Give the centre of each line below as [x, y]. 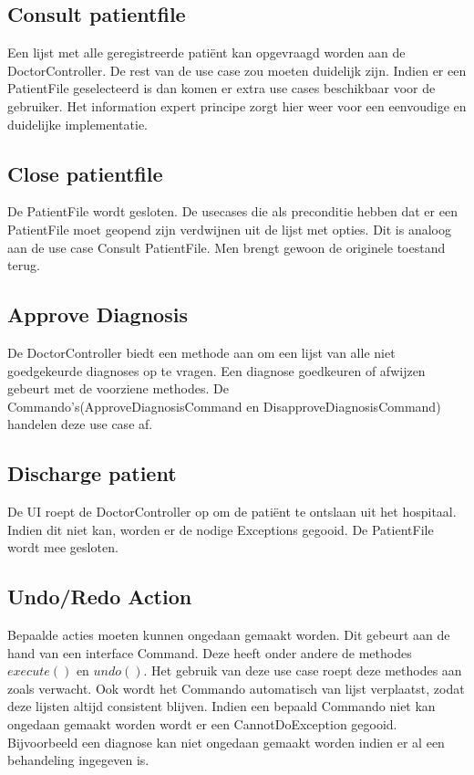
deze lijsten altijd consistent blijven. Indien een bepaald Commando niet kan [222, 706]
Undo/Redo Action [100, 597]
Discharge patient [92, 473]
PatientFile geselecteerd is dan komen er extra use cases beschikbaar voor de [222, 88]
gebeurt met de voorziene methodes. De [118, 388]
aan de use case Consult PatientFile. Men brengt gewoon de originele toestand [227, 247]
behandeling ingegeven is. [78, 760]
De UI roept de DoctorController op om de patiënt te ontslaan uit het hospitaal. [232, 512]
